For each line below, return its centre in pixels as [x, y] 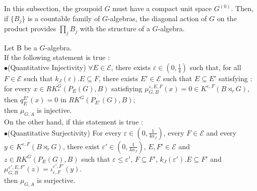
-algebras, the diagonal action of [157, 18]
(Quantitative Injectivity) [47, 67]
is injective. [54, 110]
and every [221, 132]
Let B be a [21, 47]
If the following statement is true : [57, 57]
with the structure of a [115, 28]
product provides [30, 28]
